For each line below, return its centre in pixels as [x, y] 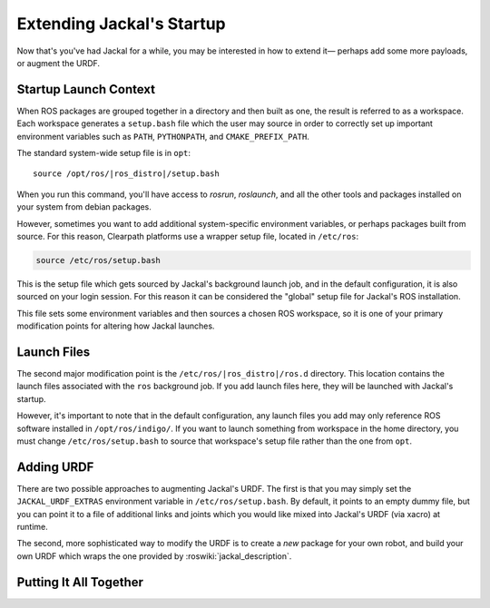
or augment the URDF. [58, 63]
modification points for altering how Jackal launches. [116, 326]
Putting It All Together [80, 582]
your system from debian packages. [84, 207]
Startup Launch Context [86, 89]
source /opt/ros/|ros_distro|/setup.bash [126, 174]
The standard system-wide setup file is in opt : [103, 153]
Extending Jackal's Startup [121, 24]
